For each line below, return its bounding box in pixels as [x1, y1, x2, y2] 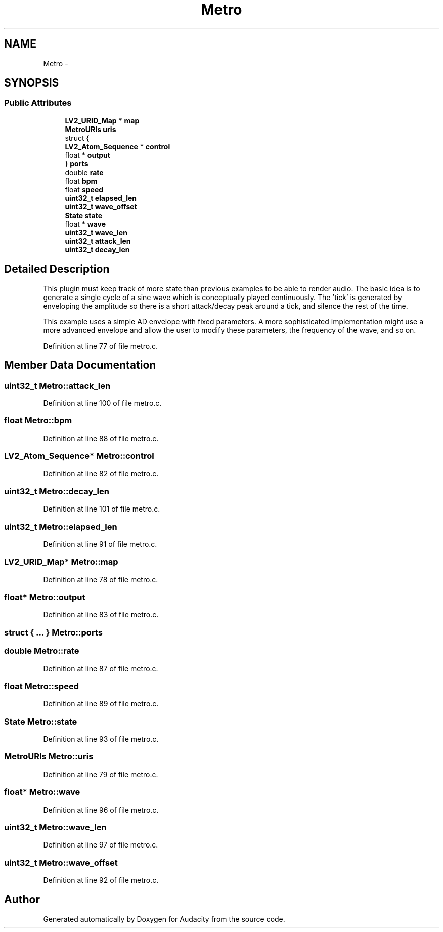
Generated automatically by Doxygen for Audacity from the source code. [43, 914, 285, 923]
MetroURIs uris [65, 124, 116, 134]
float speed [65, 185, 104, 194]
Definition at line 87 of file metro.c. [43, 664, 158, 673]
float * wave [65, 219, 106, 228]
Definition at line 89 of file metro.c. [43, 699, 159, 708]
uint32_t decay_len [65, 245, 130, 254]
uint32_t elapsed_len [65, 193, 137, 202]
